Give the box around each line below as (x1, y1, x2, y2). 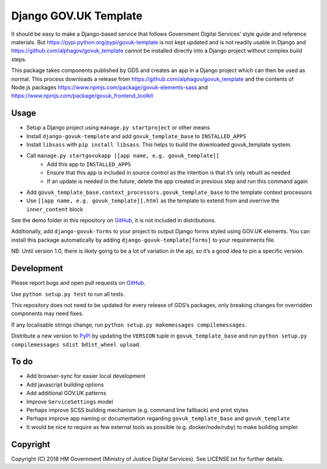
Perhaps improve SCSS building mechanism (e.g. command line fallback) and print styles (26, 406, 249, 413)
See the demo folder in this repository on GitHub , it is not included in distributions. (11, 217, 216, 224)
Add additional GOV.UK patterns (26, 390, 107, 397)
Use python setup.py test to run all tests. (11, 290, 125, 298)
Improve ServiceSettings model (26, 397, 113, 405)
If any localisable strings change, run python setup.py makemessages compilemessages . (11, 321, 247, 328)
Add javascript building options (26, 381, 104, 388)
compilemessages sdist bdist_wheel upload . (11, 341, 141, 348)
